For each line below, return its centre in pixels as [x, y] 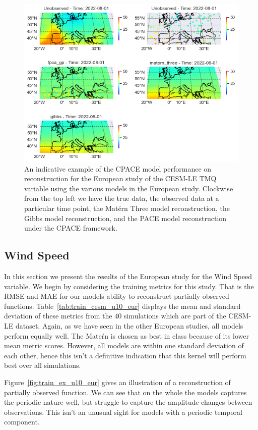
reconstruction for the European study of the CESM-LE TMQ [120, 178]
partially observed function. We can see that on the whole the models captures [125, 392]
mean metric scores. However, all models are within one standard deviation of [124, 345]
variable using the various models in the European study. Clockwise [129, 188]
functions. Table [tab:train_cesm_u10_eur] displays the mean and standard [122, 306]
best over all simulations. [43, 365]
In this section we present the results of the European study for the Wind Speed [128, 276]
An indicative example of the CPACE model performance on [118, 168]
